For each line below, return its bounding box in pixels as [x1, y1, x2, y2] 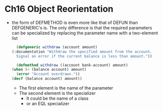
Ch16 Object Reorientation [4, 3, 114, 15]
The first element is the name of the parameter [19, 85, 114, 91]
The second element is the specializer [19, 90, 96, 96]
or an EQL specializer [26, 101, 70, 107]
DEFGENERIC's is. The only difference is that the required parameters [11, 24, 152, 30]
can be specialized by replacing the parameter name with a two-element [11, 30, 158, 36]
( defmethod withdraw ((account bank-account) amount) [16, 63, 128, 67]
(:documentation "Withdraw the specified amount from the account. [11, 49, 152, 54]
